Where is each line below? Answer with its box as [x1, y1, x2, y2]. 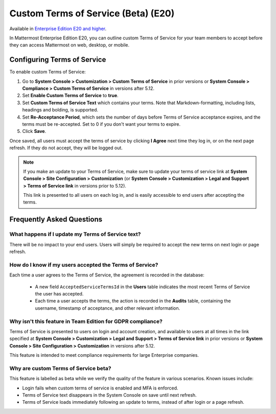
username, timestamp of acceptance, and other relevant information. [35, 305, 180, 311]
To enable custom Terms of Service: [9, 69, 86, 75]
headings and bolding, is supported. [22, 107, 99, 113]
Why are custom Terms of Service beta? [9, 364, 111, 372]
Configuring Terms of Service [9, 55, 106, 64]
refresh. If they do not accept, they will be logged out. [9, 145, 123, 151]
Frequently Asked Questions [9, 215, 103, 224]
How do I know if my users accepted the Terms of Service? [9, 261, 158, 268]
